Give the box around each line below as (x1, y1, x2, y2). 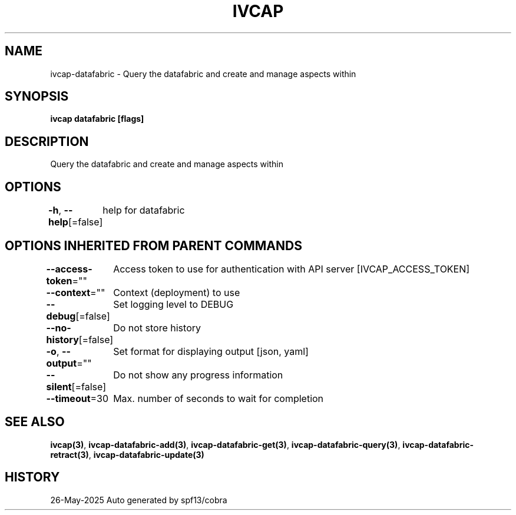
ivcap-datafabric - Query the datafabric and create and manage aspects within (50, 68, 356, 79)
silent (46, 380, 72, 393)
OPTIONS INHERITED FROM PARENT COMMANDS (5, 238, 302, 253)
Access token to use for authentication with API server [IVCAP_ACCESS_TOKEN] (113, 263, 470, 275)
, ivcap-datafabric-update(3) (88, 449, 204, 460)
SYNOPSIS (5, 89, 69, 104)
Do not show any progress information (113, 368, 283, 381)
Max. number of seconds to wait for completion (113, 392, 324, 404)
